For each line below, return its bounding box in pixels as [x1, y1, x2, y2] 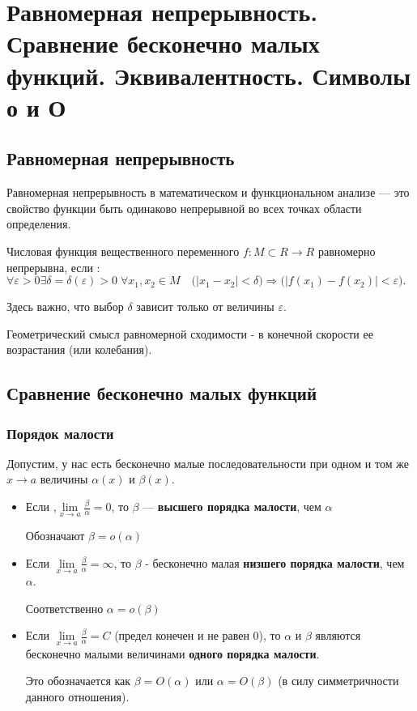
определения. [6, 215, 71, 232]
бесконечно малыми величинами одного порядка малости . [25, 645, 320, 662]
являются [315, 627, 361, 644]
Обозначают [25, 527, 85, 544]
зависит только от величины [136, 298, 274, 315]
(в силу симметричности [278, 672, 399, 689]
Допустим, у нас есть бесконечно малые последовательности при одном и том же [6, 454, 409, 471]
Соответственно [25, 599, 104, 616]
